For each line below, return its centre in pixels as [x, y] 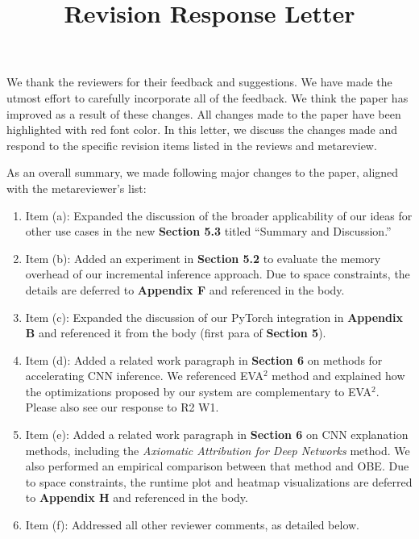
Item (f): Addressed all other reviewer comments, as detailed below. [192, 525]
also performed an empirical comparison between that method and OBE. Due [217, 466]
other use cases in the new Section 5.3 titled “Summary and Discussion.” [208, 231]
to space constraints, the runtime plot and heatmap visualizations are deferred [219, 481]
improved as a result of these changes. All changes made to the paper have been [204, 113]
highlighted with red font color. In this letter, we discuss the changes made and [202, 130]
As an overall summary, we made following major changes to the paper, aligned [203, 172]
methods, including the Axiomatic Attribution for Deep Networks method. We [218, 450]
